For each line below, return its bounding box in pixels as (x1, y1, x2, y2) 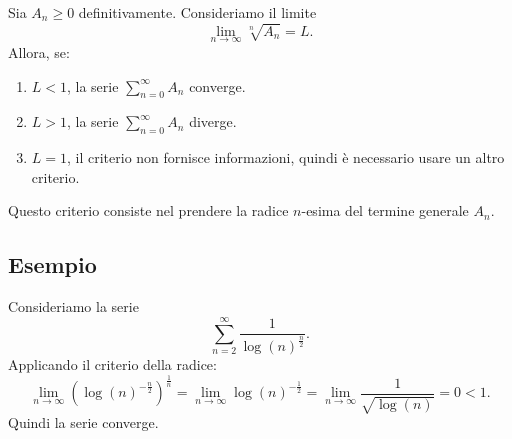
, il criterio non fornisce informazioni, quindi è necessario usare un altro (67, 147, 505, 168)
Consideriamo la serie (8, 296, 139, 317)
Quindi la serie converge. (8, 412, 159, 433)
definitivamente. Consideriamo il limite (78, 2, 317, 22)
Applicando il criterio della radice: (8, 354, 217, 375)
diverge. (189, 111, 237, 132)
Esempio (8, 249, 97, 280)
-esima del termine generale (301, 200, 469, 221)
